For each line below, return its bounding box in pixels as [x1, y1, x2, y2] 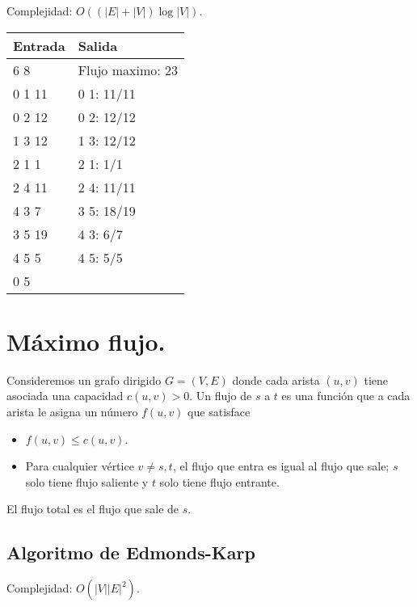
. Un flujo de [189, 387, 252, 404]
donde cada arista [232, 371, 320, 388]
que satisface [187, 403, 251, 419]
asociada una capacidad [6, 387, 124, 404]
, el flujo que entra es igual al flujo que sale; [172, 457, 390, 474]
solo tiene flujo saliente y [25, 473, 149, 490]
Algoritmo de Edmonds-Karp [6, 540, 255, 565]
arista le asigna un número [6, 403, 138, 419]
